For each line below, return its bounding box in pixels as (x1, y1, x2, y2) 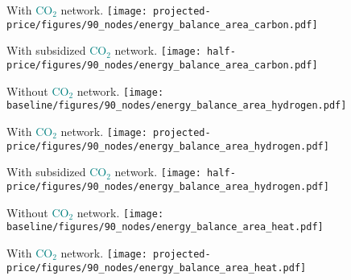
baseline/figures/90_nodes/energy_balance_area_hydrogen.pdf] (6, 100, 347, 112)
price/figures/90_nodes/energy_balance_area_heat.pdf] (6, 261, 307, 274)
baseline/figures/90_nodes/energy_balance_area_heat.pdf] (6, 221, 324, 233)
